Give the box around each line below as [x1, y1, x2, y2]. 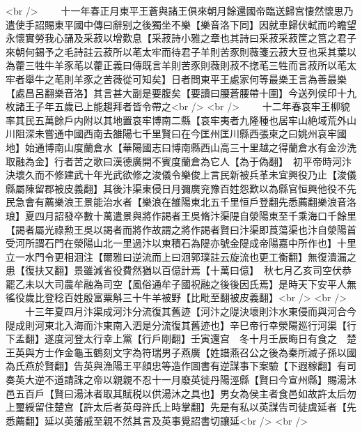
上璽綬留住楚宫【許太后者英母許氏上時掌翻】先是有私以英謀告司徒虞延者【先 [6, 400, 356, 414]
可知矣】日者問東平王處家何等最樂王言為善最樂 [132, 71, 347, 86]
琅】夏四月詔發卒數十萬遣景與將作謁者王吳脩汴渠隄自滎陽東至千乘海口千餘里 [6, 208, 356, 222]
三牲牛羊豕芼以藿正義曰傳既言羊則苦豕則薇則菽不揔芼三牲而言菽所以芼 [24, 58, 347, 73]
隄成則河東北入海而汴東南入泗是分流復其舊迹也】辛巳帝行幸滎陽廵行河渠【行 [6, 317, 356, 332]
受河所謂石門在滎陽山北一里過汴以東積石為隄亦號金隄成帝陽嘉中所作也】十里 [6, 236, 356, 250]
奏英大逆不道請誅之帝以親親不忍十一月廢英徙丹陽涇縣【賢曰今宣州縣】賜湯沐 [6, 372, 356, 387]
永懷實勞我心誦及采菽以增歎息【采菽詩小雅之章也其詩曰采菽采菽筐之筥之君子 [6, 31, 356, 45]
